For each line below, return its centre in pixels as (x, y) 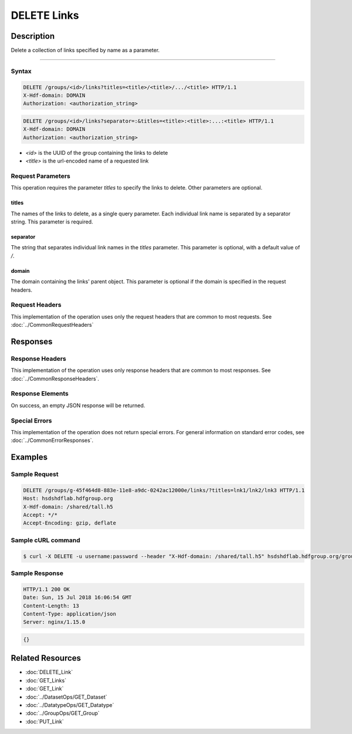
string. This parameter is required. (52, 222)
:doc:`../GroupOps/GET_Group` (62, 713)
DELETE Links (45, 15)
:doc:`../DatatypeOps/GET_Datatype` (70, 705)
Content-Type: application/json (70, 614)
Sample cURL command (45, 540)
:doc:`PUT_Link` (45, 721)
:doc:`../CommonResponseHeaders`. (55, 378)
